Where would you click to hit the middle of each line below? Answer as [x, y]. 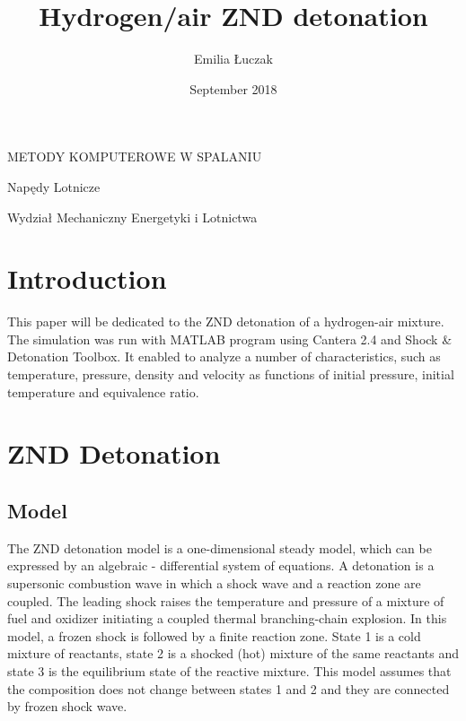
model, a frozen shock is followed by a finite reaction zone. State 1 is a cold [214, 635]
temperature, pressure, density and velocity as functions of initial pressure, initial [231, 374]
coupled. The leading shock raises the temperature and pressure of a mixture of [226, 600]
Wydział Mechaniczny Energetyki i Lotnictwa [132, 217]
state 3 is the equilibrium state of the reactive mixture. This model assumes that [229, 670]
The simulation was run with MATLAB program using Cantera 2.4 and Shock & [230, 339]
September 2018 [233, 88]
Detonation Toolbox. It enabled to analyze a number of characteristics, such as [224, 356]
